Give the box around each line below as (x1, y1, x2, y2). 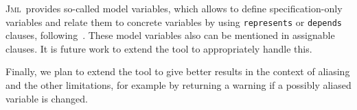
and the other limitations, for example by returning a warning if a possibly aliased (5, 78, 352, 92)
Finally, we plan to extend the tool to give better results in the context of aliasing (5, 64, 350, 79)
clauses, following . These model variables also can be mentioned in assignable (5, 28, 335, 42)
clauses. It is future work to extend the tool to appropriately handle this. (5, 41, 312, 55)
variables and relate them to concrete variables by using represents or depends (5, 14, 343, 29)
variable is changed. (5, 91, 88, 105)
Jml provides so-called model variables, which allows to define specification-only (5, 1, 343, 15)
